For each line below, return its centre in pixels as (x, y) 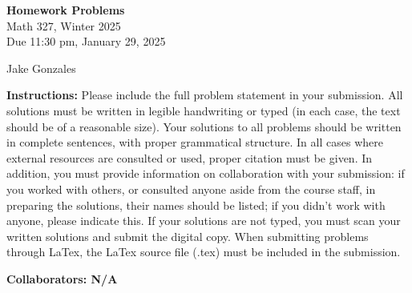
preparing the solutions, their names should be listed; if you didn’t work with (196, 205)
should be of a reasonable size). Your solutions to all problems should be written (204, 126)
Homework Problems (66, 10)
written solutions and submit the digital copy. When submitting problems (188, 236)
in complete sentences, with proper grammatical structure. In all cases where (195, 142)
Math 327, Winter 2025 (64, 25)
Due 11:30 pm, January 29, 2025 (86, 41)
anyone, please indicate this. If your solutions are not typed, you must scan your (204, 221)
